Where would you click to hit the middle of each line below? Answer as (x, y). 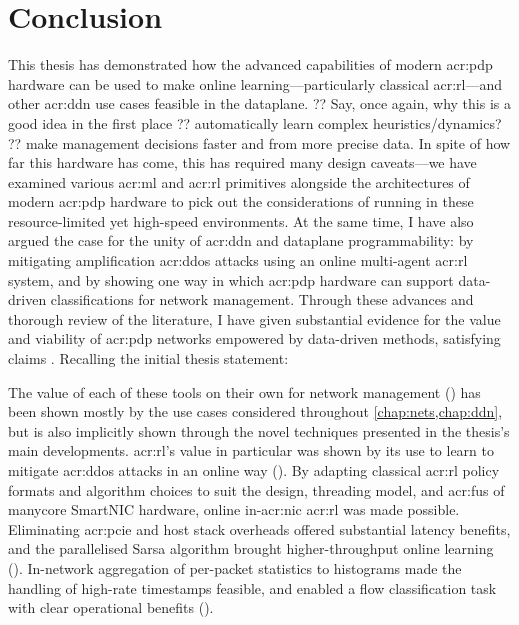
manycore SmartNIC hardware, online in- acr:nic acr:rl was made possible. (234, 509)
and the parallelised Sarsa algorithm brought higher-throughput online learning (251, 548)
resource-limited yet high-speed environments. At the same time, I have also (241, 220)
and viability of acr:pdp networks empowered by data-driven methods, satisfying (254, 338)
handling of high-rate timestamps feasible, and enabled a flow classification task (252, 587)
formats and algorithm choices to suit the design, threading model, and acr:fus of (256, 489)
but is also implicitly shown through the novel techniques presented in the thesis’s (259, 430)
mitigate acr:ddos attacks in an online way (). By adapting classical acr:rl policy (254, 470)
